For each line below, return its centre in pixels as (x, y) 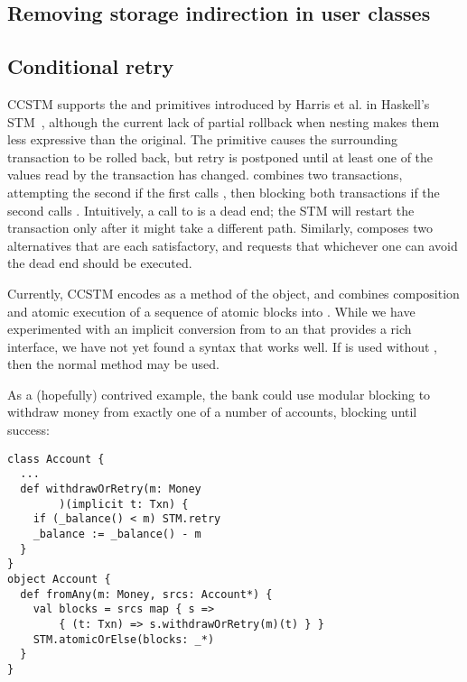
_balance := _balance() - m (117, 534)
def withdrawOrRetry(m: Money (111, 488)
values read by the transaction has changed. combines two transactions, (205, 175)
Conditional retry (91, 66)
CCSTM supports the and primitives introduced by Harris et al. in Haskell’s (219, 103)
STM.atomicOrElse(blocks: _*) (124, 639)
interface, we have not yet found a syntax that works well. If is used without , (222, 346)
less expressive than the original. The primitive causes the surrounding (203, 139)
